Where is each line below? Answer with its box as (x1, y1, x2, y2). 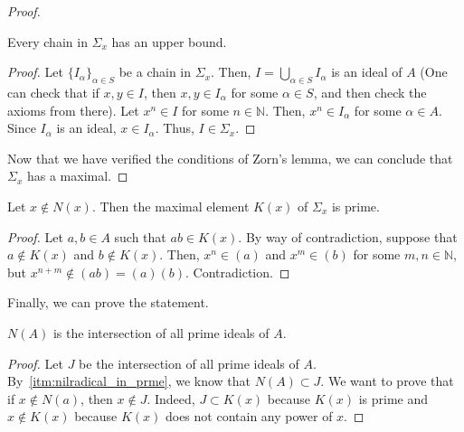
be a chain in (118, 62, 192, 81)
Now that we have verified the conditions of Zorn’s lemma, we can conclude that (7, 148, 453, 167)
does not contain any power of (165, 407, 333, 426)
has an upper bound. (111, 32, 227, 51)
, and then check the (313, 82, 427, 101)
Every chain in (7, 32, 88, 51)
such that (114, 227, 166, 246)
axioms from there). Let (7, 100, 139, 119)
